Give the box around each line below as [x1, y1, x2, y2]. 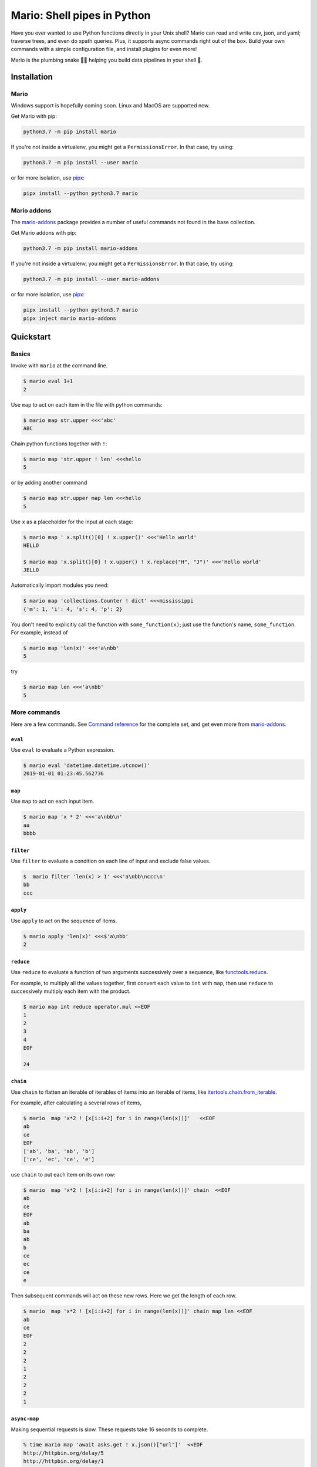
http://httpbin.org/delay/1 [23, 1458, 104, 1465]
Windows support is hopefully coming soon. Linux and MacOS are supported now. [11, 102, 210, 109]
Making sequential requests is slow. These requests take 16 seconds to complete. [11, 1426, 208, 1433]
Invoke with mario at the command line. [11, 362, 108, 369]
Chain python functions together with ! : [11, 440, 107, 447]
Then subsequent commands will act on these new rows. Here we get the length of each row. [11, 1292, 237, 1299]
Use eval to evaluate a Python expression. [11, 746, 115, 753]
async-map [11, 1415, 39, 1422]
